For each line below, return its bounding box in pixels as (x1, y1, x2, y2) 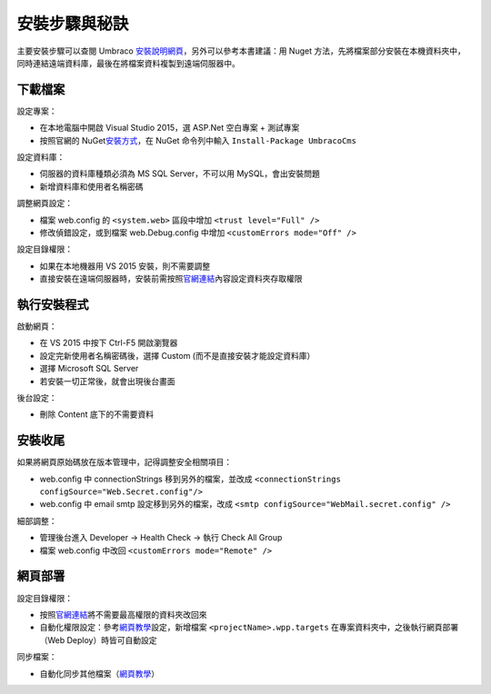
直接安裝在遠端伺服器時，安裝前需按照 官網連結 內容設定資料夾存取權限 (39, 273, 303, 284)
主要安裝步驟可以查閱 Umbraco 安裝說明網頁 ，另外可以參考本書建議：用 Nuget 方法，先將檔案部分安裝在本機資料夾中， (16, 45, 466, 56)
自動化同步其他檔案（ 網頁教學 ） (39, 668, 159, 679)
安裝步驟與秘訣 (16, 14, 129, 34)
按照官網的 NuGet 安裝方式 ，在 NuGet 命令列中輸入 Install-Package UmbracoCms (39, 134, 356, 145)
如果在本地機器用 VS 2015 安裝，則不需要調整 (39, 260, 211, 272)
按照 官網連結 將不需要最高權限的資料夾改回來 (39, 609, 207, 620)
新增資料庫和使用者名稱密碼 (39, 181, 144, 192)
